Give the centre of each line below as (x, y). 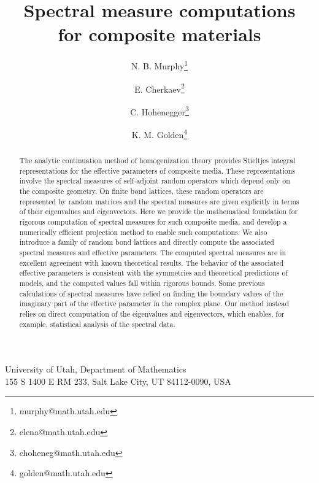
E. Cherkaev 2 (159, 88)
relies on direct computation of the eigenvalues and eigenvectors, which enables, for (152, 313)
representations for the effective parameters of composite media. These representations (157, 170)
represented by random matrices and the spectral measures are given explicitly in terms (159, 201)
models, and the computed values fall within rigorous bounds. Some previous (142, 283)
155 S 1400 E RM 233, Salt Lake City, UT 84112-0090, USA (118, 381)
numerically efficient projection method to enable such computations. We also (143, 232)
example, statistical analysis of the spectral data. (97, 324)
